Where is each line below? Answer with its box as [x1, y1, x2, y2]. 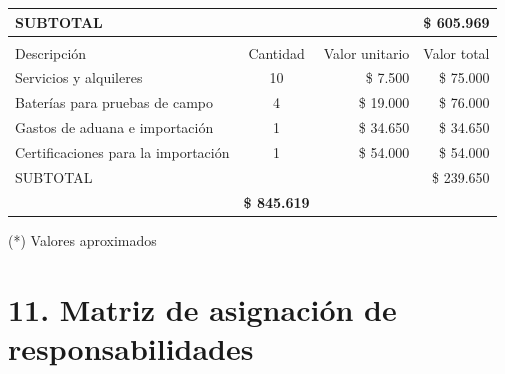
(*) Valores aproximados [8, 229, 157, 250]
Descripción [15, 42, 87, 63]
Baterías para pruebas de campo [15, 92, 214, 113]
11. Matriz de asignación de [8, 288, 397, 329]
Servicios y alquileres [15, 67, 143, 88]
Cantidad [248, 42, 305, 63]
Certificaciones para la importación [15, 141, 230, 162]
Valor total [423, 42, 490, 63]
